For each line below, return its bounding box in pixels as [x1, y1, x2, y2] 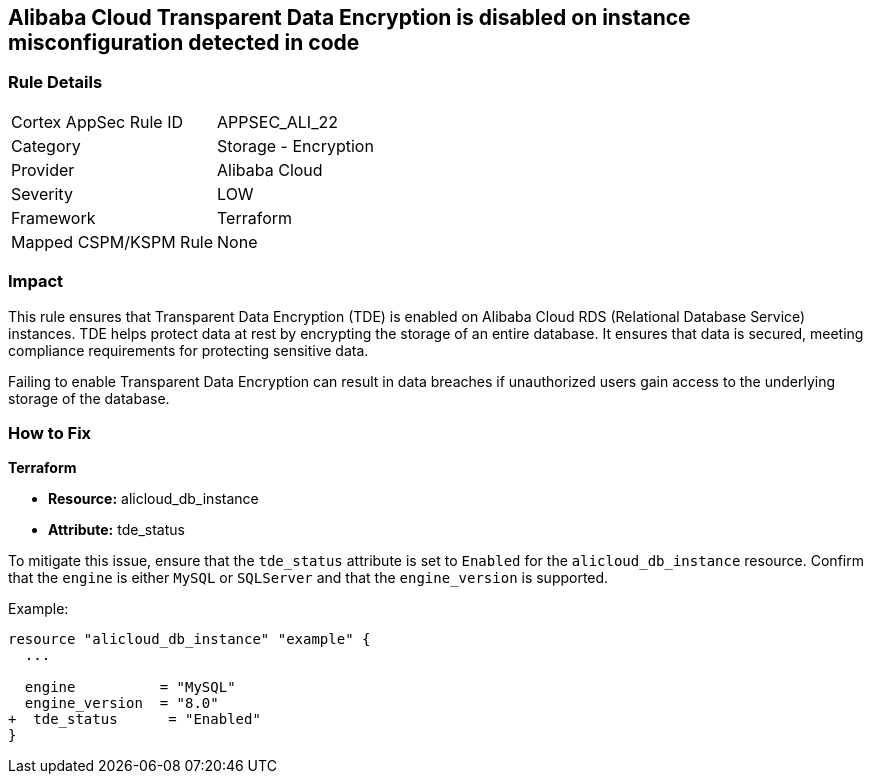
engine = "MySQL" [24, 679, 236, 696]
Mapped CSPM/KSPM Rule [11, 231, 214, 252]
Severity [11, 183, 73, 204]
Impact [8, 271, 64, 292]
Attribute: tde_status [48, 521, 185, 539]
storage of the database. [8, 389, 170, 407]
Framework [11, 207, 96, 228]
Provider [11, 159, 75, 180]
